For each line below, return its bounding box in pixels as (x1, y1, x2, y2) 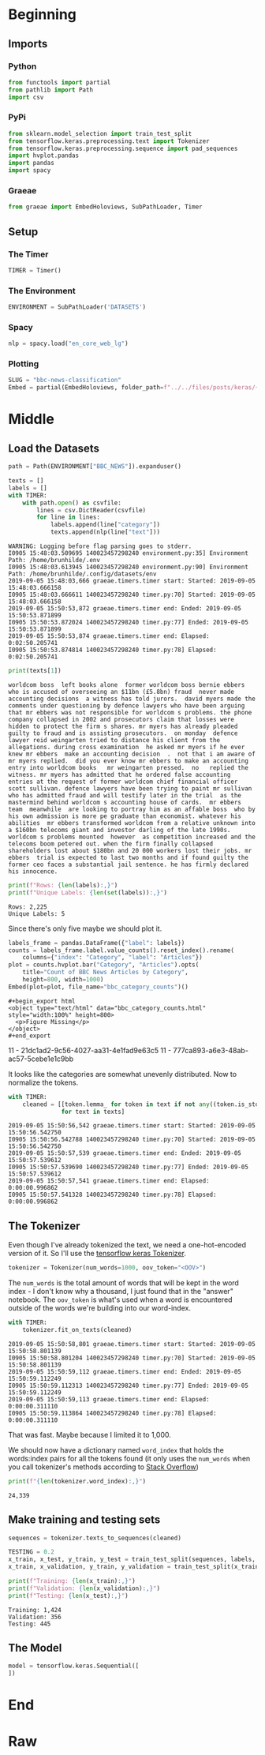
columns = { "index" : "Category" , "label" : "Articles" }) (22, 954, 203, 962)
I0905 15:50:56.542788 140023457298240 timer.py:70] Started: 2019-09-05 (8, 1135, 256, 1144)
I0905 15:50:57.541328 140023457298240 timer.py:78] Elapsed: (8, 1191, 217, 1199)
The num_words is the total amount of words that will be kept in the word (8, 1278, 239, 1288)
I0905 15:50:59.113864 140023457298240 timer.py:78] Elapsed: (8, 1409, 217, 1417)
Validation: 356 (8, 1613, 62, 1621)
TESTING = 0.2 (8, 1548, 55, 1556)
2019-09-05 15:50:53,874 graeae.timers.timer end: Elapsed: (8, 632, 211, 640)
